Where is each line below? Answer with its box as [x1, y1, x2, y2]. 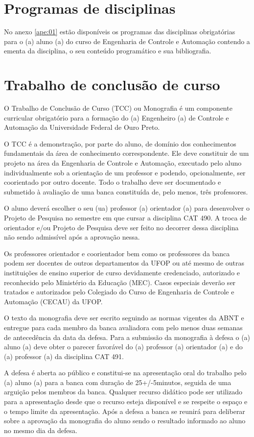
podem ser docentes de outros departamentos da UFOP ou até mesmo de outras [4, 258, 244, 268]
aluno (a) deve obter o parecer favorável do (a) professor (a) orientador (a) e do [4, 341, 243, 352]
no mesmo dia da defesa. [4, 425, 77, 435]
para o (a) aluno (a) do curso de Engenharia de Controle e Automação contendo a [4, 36, 250, 46]
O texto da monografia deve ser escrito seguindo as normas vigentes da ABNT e [4, 313, 244, 323]
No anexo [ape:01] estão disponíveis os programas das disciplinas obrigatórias [4, 26, 235, 37]
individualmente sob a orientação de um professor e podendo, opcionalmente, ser [4, 167, 246, 177]
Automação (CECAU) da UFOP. [4, 296, 103, 306]
